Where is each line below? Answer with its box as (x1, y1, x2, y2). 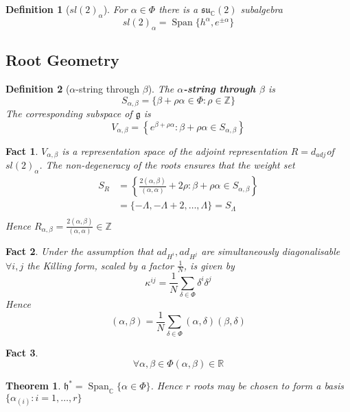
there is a (159, 2, 198, 16)
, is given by (183, 258, 235, 272)
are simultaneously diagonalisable (201, 243, 340, 258)
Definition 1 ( (5, 2, 70, 16)
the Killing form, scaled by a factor (27, 258, 174, 272)
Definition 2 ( (5, 82, 70, 96)
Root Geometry (5, 49, 119, 71)
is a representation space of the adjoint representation (62, 143, 288, 158)
